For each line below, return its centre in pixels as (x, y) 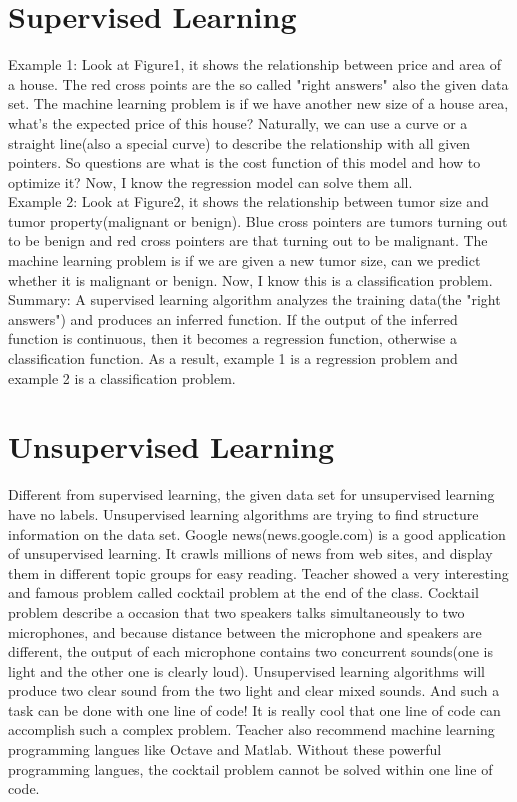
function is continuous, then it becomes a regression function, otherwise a (232, 338)
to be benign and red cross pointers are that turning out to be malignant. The (248, 240)
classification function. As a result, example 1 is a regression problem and (233, 358)
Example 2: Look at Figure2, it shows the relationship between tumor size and (248, 201)
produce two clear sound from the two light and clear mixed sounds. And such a (254, 690)
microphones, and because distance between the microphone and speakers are (245, 631)
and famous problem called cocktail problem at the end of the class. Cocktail (243, 592)
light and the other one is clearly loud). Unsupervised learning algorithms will (246, 670)
